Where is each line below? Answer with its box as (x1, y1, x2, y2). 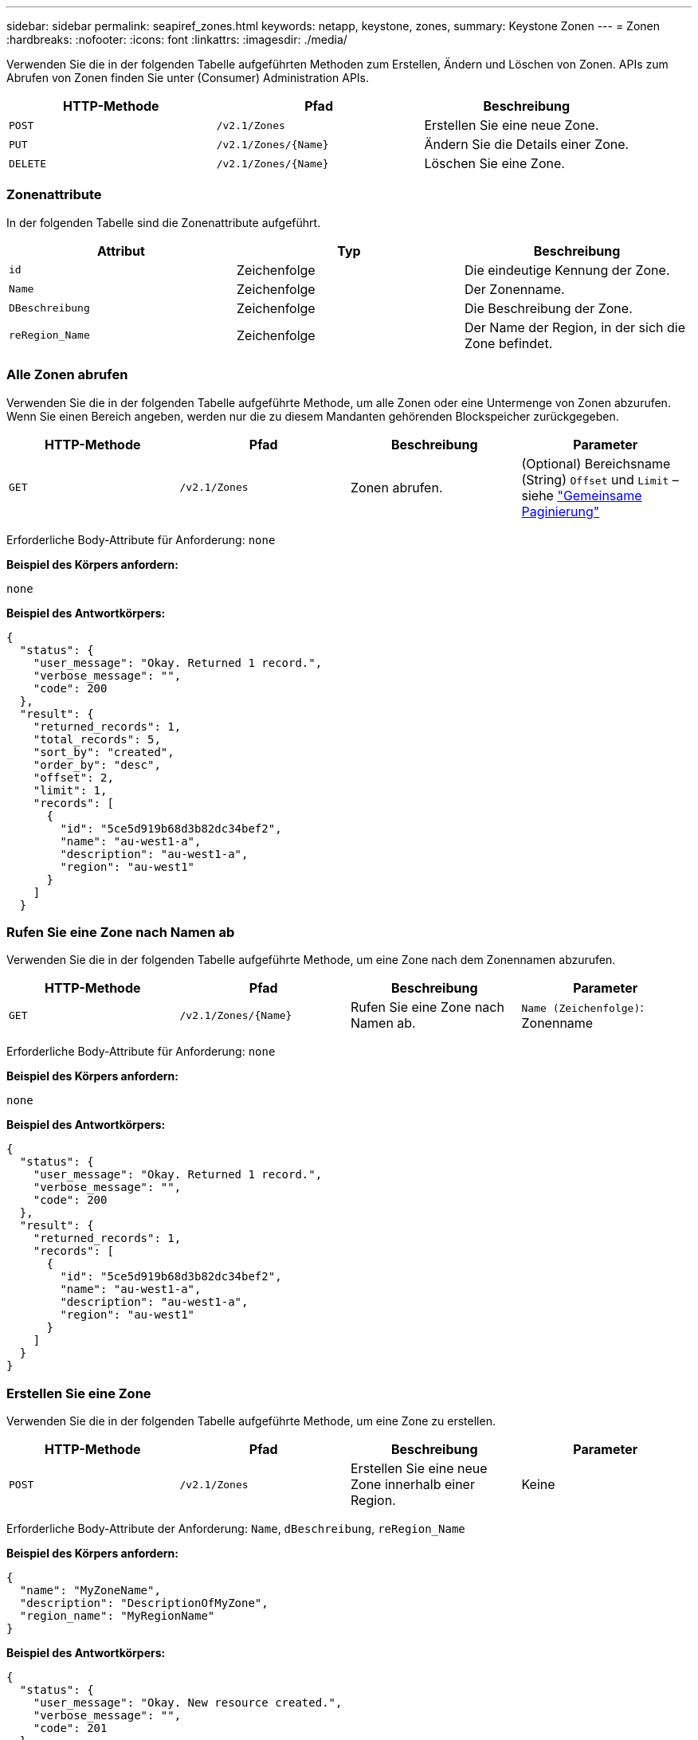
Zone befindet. (464, 335, 553, 351)
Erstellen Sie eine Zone (6, 1385, 151, 1401)
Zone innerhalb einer (351, 1476, 475, 1492)
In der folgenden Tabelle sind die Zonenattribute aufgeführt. (6, 215, 321, 229)
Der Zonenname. (464, 280, 565, 297)
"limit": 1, (33, 783, 108, 797)
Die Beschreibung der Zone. (464, 300, 633, 316)
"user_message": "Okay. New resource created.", (33, 1696, 343, 1709)
